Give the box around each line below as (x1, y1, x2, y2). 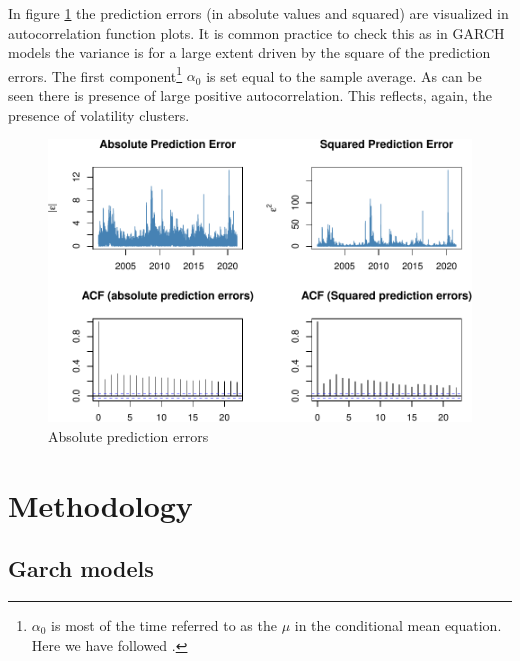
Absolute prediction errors (48, 425, 209, 446)
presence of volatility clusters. (8, 104, 190, 125)
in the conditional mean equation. (294, 614, 502, 635)
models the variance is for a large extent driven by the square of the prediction (8, 42, 491, 63)
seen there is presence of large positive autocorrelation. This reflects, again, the (8, 85, 493, 106)
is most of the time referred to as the (51, 614, 277, 635)
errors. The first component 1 (8, 62, 183, 86)
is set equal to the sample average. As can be (206, 65, 482, 86)
